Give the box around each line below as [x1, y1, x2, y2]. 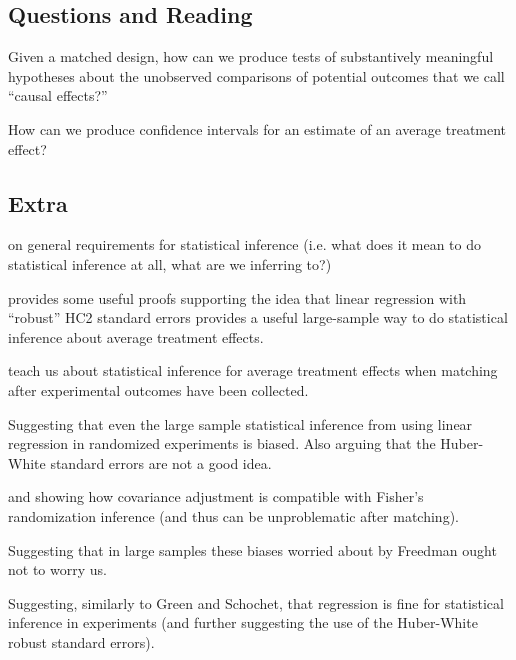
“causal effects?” [8, 85, 108, 106]
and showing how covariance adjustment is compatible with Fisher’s [8, 486, 424, 507]
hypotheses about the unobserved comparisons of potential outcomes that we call [8, 65, 505, 86]
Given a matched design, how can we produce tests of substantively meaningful [8, 46, 494, 67]
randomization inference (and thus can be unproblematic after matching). [8, 505, 459, 526]
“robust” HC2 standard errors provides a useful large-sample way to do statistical [8, 307, 508, 328]
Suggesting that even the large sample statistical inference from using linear [8, 413, 473, 434]
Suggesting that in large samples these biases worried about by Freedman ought [8, 539, 497, 560]
